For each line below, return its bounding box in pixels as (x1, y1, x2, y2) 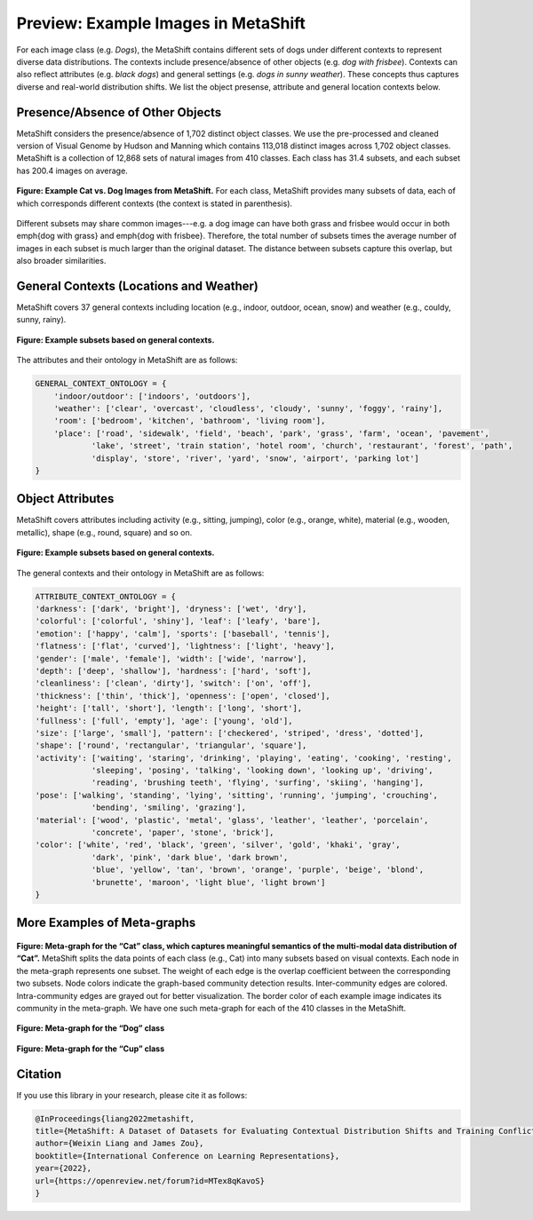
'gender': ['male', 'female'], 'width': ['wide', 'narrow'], (35, 654, 307, 663)
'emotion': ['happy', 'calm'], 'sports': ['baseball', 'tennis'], (35, 629, 330, 638)
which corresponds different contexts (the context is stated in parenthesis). (16, 198, 293, 209)
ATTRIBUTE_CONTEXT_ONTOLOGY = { (35, 591, 177, 601)
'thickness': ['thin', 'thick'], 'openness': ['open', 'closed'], (35, 691, 330, 701)
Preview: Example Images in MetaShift (16, 13, 306, 33)
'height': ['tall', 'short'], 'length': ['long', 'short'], (35, 703, 303, 714)
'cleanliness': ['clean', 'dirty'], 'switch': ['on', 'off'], (35, 678, 312, 688)
